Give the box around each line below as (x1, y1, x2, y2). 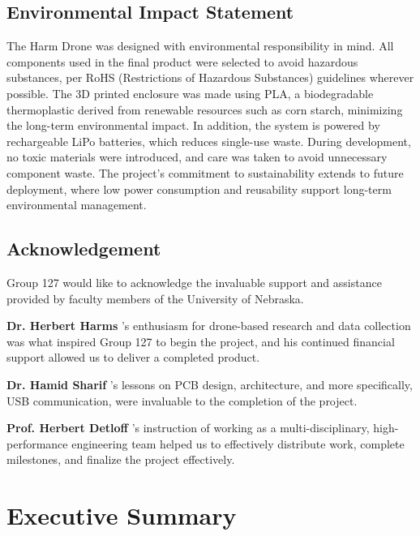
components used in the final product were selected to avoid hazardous (6, 53, 358, 70)
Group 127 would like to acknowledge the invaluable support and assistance (6, 273, 382, 290)
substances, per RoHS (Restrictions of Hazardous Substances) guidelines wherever (6, 69, 414, 86)
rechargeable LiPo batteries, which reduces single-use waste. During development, (6, 132, 411, 149)
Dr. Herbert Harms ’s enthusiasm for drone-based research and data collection (6, 317, 411, 334)
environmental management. (6, 196, 147, 213)
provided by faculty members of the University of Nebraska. (6, 289, 304, 307)
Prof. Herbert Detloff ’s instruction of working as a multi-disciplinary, (6, 419, 370, 436)
